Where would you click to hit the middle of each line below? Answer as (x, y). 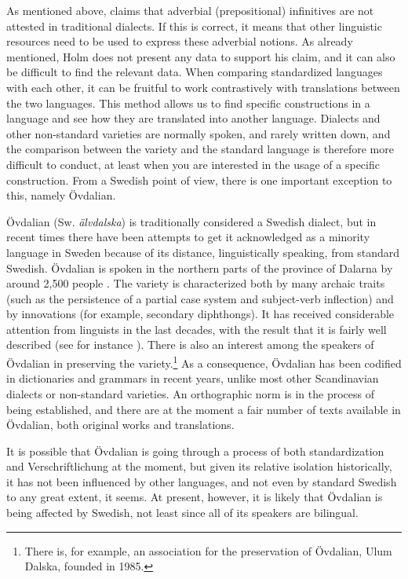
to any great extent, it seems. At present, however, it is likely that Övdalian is (195, 497)
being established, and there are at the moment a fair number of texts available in (204, 409)
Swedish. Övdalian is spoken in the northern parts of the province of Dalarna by (200, 268)
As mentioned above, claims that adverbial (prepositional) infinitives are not (190, 10)
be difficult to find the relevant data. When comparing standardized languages (195, 72)
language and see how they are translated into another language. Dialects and (193, 118)
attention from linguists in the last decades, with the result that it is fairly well (197, 329)
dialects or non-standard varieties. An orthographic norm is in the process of (190, 393)
